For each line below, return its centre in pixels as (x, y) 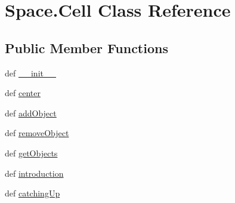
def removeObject (37, 133)
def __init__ (30, 73)
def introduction (34, 173)
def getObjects (31, 153)
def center (23, 93)
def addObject (31, 113)
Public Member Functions (86, 47)
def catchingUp (33, 193)
